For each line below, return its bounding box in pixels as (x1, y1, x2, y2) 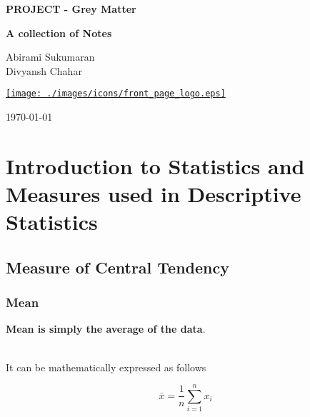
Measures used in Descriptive (6, 179, 301, 208)
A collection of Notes (6, 25, 112, 40)
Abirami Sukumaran (6, 49, 95, 64)
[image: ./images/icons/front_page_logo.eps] (6, 89, 226, 99)
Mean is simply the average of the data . (6, 321, 206, 336)
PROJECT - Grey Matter (6, 1, 136, 16)
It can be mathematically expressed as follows (6, 359, 206, 374)
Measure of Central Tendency (6, 256, 229, 278)
